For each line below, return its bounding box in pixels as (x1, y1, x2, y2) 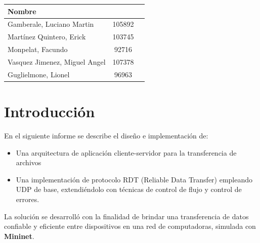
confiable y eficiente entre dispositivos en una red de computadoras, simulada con (4, 221, 256, 231)
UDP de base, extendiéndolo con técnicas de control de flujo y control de (16, 184, 242, 195)
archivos (16, 157, 41, 168)
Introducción (4, 101, 95, 121)
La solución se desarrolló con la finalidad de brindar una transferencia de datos (4, 211, 249, 221)
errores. (16, 193, 39, 204)
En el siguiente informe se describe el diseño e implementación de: (4, 130, 208, 140)
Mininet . (4, 230, 34, 241)
